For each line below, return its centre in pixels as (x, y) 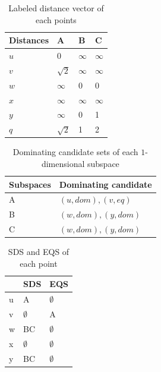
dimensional (63, 163)
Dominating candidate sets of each (75, 152)
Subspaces (30, 184)
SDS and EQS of (39, 252)
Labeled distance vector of (56, 8)
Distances (29, 40)
